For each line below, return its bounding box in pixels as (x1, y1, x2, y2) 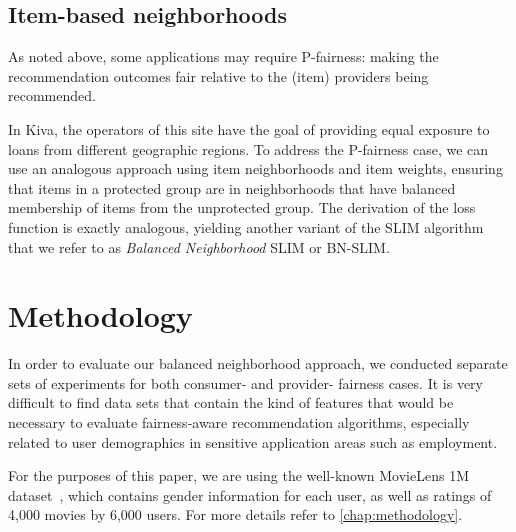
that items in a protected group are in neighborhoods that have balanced (8, 177, 456, 198)
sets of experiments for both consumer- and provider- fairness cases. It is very (8, 372, 483, 393)
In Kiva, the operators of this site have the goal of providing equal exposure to (8, 118, 490, 139)
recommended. (8, 85, 96, 106)
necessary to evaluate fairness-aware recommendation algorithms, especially (8, 412, 470, 433)
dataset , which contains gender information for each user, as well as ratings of (8, 484, 492, 505)
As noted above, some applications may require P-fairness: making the (8, 46, 439, 67)
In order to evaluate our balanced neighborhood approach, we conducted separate (8, 353, 508, 374)
